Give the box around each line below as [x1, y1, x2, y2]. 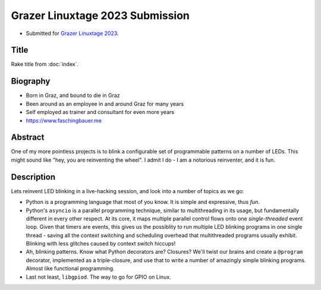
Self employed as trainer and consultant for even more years [26, 109, 175, 116]
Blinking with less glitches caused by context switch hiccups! [26, 240, 176, 247]
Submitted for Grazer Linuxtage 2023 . [26, 30, 119, 37]
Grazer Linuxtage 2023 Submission [11, 9, 190, 22]
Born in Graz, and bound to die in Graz [26, 92, 120, 99]
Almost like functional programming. [26, 265, 115, 272]
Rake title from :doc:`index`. [11, 61, 78, 68]
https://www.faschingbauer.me [26, 116, 102, 124]
